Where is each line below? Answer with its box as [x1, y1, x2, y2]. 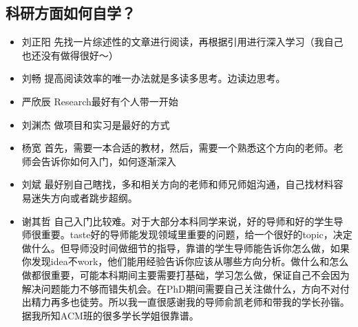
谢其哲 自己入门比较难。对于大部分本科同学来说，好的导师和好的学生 [21, 213, 334, 228]
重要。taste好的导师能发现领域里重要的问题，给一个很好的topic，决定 [41, 227, 352, 242]
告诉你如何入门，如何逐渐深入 [41, 154, 176, 168]
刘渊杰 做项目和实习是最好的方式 [21, 117, 170, 131]
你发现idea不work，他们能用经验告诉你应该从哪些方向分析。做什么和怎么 [21, 254, 349, 268]
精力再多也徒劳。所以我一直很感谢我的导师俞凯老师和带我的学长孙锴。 [31, 295, 350, 309]
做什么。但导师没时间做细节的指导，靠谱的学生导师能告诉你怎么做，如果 [21, 240, 350, 255]
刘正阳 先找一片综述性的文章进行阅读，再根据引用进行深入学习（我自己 [21, 34, 344, 49]
